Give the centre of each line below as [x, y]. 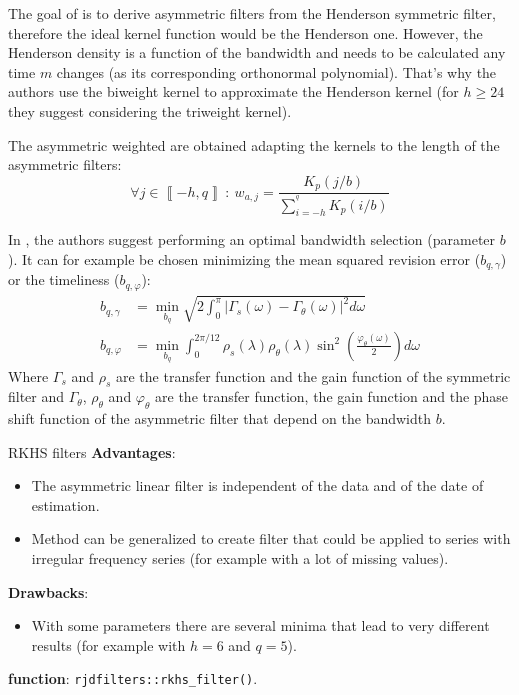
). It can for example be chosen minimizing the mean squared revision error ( [244, 259]
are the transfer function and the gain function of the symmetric [313, 375]
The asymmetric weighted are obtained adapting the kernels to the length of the [254, 144]
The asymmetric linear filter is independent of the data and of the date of [257, 485]
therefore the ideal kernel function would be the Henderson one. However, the [245, 32]
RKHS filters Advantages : [92, 451]
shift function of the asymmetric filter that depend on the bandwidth [220, 418]
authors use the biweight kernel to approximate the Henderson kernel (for [233, 91]
